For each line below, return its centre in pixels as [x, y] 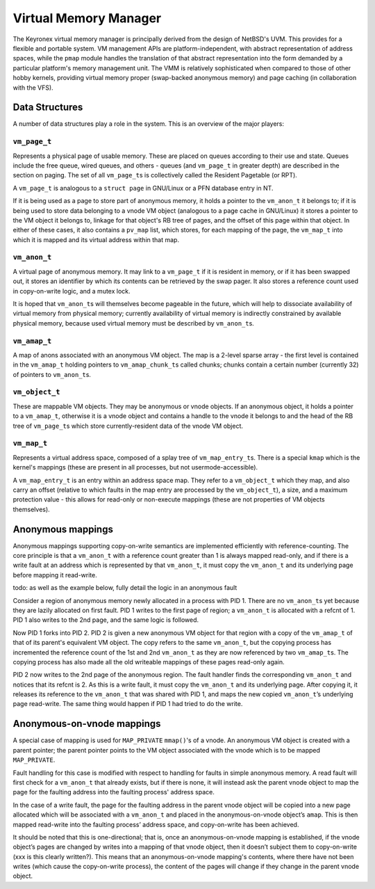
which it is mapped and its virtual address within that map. [96, 239]
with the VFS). [33, 88]
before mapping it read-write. [55, 575]
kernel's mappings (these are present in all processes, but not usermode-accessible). [135, 467]
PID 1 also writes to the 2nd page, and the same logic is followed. [106, 620]
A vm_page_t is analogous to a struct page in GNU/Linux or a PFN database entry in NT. [143, 188]
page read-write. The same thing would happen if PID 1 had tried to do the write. [128, 704]
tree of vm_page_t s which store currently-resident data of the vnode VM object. [128, 426]
